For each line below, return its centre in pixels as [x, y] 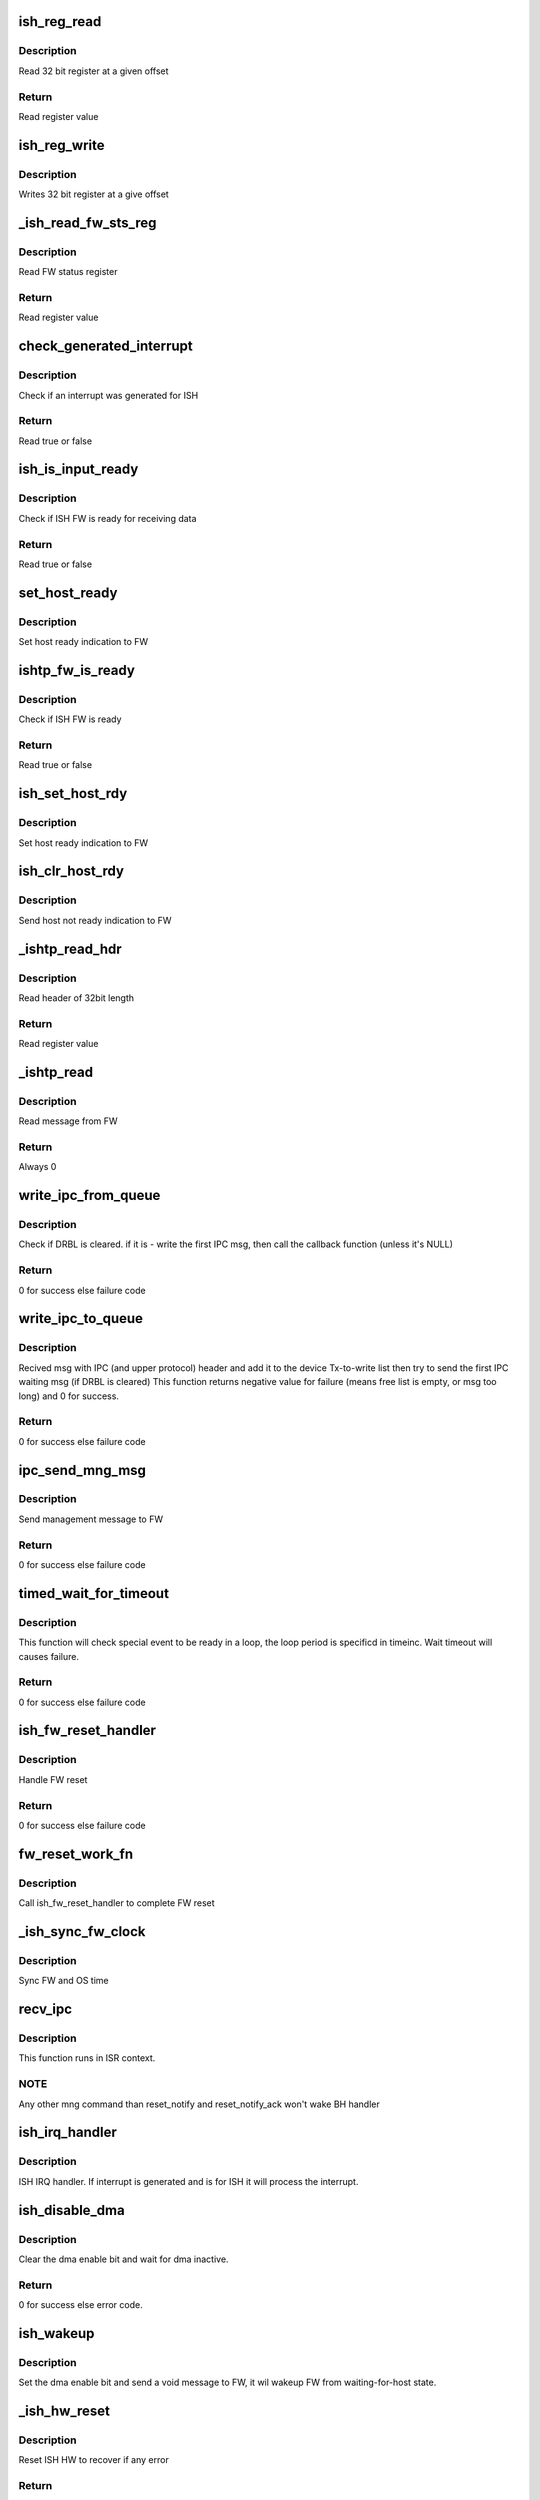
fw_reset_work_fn [76, 1853]
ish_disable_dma [71, 2210]
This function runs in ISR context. [87, 2058]
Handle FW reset [53, 1779]
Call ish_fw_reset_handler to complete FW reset [116, 1903]
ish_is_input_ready [78, 469]
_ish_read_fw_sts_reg [87, 222]
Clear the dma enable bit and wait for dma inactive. [123, 2259]
